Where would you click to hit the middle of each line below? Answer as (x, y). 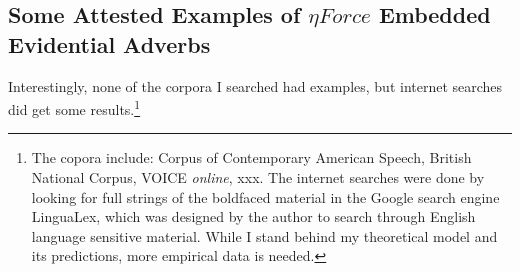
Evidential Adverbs (109, 43)
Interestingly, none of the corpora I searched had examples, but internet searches (255, 85)
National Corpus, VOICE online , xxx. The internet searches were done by (258, 177)
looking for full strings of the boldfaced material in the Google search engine (265, 196)
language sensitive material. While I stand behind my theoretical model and (264, 235)
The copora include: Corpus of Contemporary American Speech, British (251, 157)
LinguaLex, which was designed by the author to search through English (253, 216)
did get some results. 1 (74, 107)
